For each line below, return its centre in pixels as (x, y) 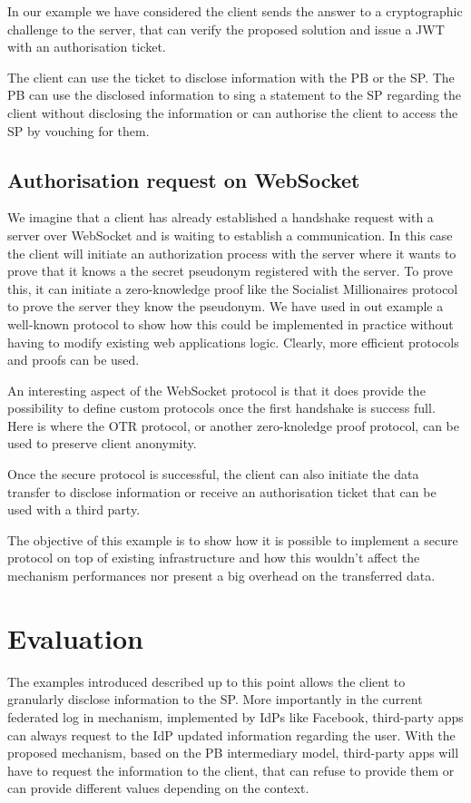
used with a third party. (74, 509)
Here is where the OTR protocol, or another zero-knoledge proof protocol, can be (233, 425)
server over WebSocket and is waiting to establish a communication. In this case (230, 235)
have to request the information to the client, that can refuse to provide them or (231, 770)
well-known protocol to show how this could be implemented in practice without (231, 323)
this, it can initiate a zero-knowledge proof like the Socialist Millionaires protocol (233, 288)
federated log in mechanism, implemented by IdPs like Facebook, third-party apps (235, 716)
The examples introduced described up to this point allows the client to (206, 681)
